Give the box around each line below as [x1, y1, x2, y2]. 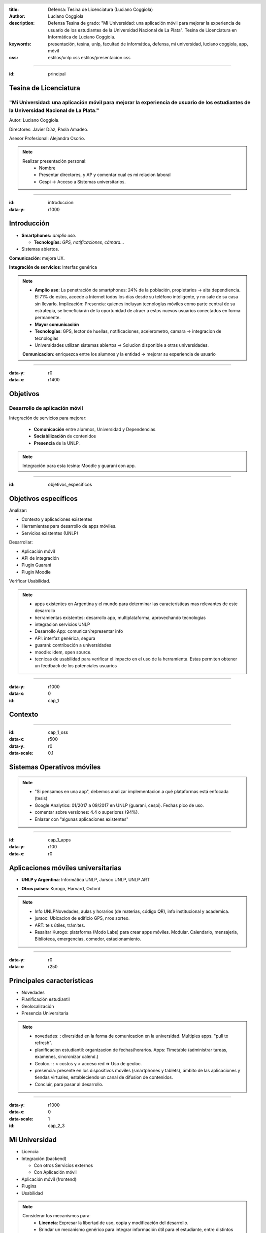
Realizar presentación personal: [22, 158, 87, 164]
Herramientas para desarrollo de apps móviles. [21, 523, 117, 529]
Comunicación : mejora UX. [9, 255, 65, 261]
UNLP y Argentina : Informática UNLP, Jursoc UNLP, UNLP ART [21, 876, 150, 882]
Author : [9, 13, 26, 19]
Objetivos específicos [9, 494, 78, 503]
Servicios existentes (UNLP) [21, 530, 79, 536]
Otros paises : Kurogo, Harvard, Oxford [21, 885, 100, 891]
